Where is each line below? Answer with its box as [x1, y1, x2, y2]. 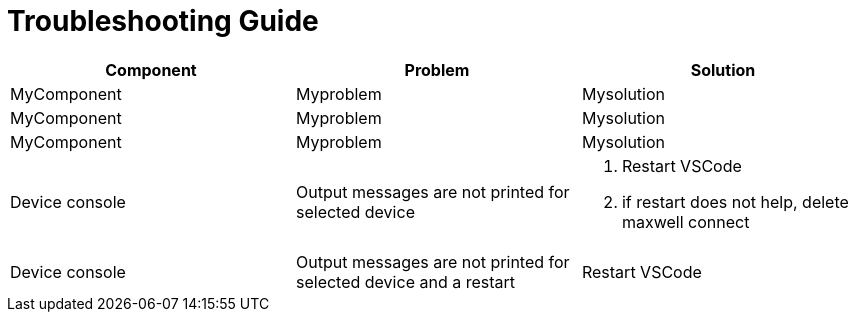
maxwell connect [621, 211, 750, 232]
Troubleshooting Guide [7, 4, 319, 38]
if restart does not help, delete [621, 191, 849, 212]
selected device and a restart [295, 271, 516, 292]
